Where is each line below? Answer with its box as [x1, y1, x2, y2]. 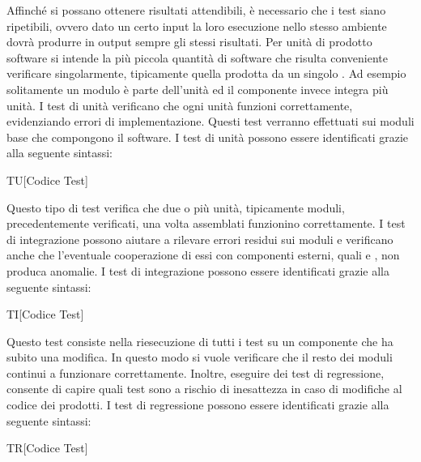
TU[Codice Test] [6, 171, 88, 188]
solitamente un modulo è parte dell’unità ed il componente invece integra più [6, 80, 389, 97]
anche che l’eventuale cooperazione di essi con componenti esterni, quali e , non [6, 246, 400, 263]
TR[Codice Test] [6, 439, 88, 456]
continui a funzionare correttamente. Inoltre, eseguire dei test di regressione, [6, 364, 385, 381]
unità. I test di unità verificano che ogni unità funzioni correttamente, [6, 96, 353, 113]
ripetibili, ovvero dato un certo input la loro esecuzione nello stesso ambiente [6, 17, 387, 34]
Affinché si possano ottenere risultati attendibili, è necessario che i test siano [6, 2, 386, 18]
